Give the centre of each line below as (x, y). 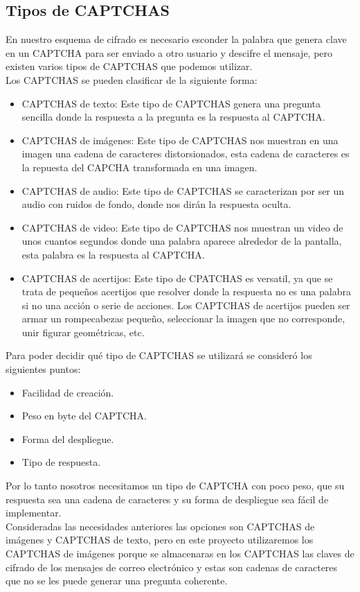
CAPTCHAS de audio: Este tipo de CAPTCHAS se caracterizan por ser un (183, 190)
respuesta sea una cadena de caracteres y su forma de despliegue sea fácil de (167, 499)
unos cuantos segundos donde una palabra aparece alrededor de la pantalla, (182, 241)
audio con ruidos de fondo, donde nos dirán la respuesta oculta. (156, 204)
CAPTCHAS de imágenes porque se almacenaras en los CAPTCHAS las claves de (180, 554)
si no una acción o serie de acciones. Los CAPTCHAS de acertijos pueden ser (186, 305)
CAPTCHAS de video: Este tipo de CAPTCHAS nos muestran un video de (182, 227)
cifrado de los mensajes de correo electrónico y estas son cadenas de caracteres (172, 567)
